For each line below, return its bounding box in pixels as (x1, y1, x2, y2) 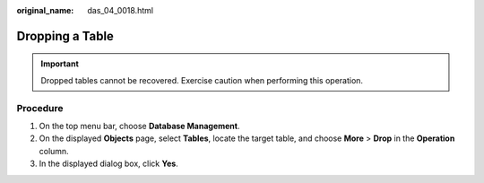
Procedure (16, 101, 64, 114)
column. (39, 145, 69, 156)
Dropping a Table (16, 28, 114, 44)
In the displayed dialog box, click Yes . (39, 158, 178, 170)
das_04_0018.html (87, 5, 154, 15)
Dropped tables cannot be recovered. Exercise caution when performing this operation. (40, 74, 363, 85)
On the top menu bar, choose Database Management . (39, 120, 240, 131)
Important (40, 58, 80, 69)
